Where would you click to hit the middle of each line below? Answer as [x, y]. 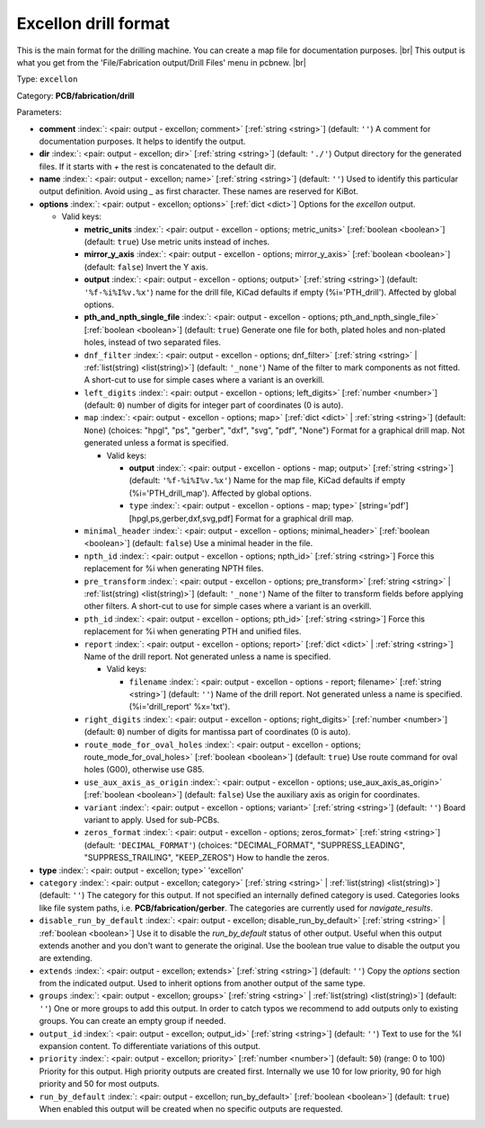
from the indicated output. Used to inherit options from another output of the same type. [202, 983]
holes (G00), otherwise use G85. [144, 770]
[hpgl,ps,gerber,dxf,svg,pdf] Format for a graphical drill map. [241, 518]
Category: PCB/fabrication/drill [75, 95]
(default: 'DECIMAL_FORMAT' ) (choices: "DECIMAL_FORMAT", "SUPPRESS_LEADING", [245, 845]
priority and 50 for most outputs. [99, 1084]
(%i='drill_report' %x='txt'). [180, 707]
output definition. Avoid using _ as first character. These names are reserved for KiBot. [199, 191]
